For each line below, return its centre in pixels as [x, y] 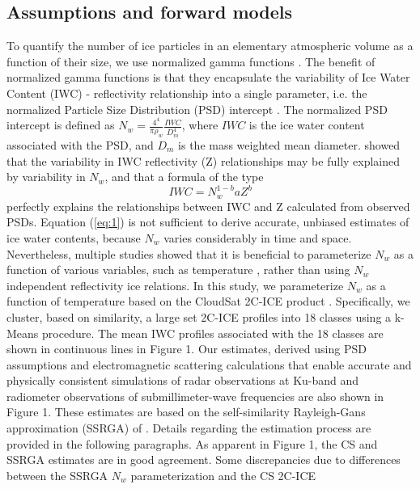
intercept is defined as [61, 125]
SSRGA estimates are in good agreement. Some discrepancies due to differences [204, 459]
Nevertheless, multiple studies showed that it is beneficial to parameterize [189, 253]
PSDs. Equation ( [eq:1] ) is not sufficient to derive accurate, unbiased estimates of [208, 222]
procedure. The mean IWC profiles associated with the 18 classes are [213, 333]
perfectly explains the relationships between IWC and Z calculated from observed [208, 206]
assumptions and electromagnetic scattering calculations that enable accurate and [209, 364]
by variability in [46, 177]
